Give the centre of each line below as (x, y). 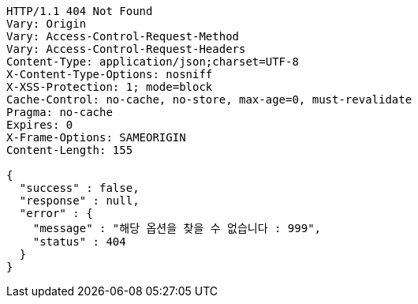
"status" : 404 (79, 242)
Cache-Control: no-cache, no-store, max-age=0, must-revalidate (209, 99)
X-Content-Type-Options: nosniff (110, 74)
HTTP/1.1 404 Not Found (80, 11)
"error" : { (56, 213)
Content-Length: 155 (70, 150)
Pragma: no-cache (60, 112)
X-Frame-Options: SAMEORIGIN (96, 137)
